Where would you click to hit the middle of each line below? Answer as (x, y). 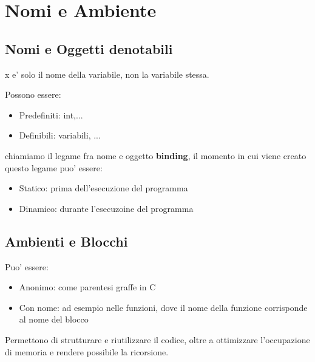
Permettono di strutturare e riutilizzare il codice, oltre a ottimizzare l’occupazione (157, 339)
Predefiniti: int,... (51, 114)
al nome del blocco (54, 319)
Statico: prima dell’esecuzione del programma (103, 188)
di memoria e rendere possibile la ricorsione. (87, 351)
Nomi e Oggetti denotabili (89, 48)
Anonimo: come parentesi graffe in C (87, 287)
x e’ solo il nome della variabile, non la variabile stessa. (107, 74)
